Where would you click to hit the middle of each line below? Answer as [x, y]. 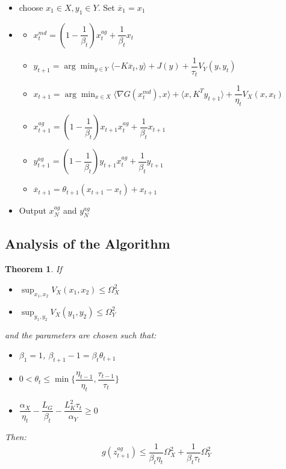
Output [33, 210]
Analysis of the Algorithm [88, 244]
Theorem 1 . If [33, 269]
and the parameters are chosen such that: [81, 334]
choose [31, 7]
